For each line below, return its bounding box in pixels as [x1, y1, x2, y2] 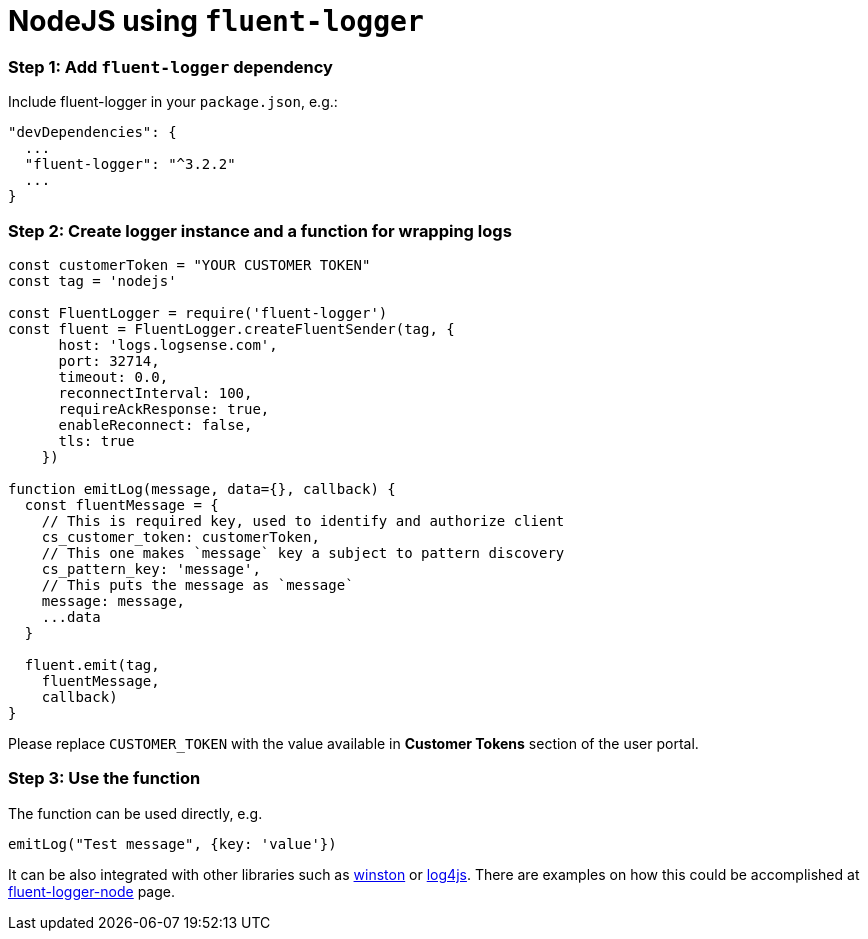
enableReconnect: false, [58, 416, 253, 433]
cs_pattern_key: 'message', [41, 560, 261, 577]
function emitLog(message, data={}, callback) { [8, 480, 396, 497]
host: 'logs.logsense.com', [58, 336, 278, 353]
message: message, [41, 592, 186, 609]
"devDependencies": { [8, 124, 177, 141]
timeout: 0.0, [58, 368, 169, 385]
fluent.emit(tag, [24, 656, 160, 673]
